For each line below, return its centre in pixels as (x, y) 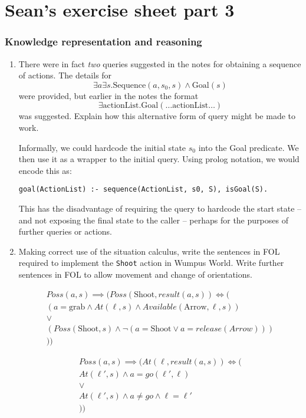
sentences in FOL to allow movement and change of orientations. (135, 274)
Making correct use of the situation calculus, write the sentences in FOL (149, 251)
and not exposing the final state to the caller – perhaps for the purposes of (153, 220)
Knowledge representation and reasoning (103, 42)
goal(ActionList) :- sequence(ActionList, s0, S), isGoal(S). (143, 190)
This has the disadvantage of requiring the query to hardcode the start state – (160, 208)
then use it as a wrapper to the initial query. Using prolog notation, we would (159, 159)
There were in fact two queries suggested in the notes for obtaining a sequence (160, 63)
